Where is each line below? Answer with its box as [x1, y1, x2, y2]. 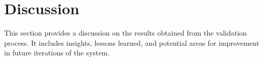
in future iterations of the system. [4, 47, 110, 58]
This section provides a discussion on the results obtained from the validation [4, 27, 247, 38]
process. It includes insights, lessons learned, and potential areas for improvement [4, 37, 259, 48]
